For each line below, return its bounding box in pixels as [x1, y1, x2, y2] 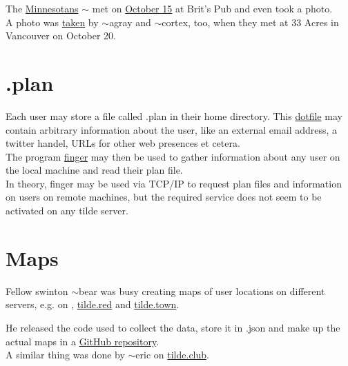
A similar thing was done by [6, 347, 125, 362]
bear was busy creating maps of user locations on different [79, 283, 325, 298]
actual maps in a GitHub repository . [6, 334, 159, 348]
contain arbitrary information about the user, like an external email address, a [6, 122, 338, 136]
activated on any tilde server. [6, 203, 128, 218]
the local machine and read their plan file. [6, 163, 183, 177]
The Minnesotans [6, 1, 79, 15]
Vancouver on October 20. [6, 28, 116, 43]
